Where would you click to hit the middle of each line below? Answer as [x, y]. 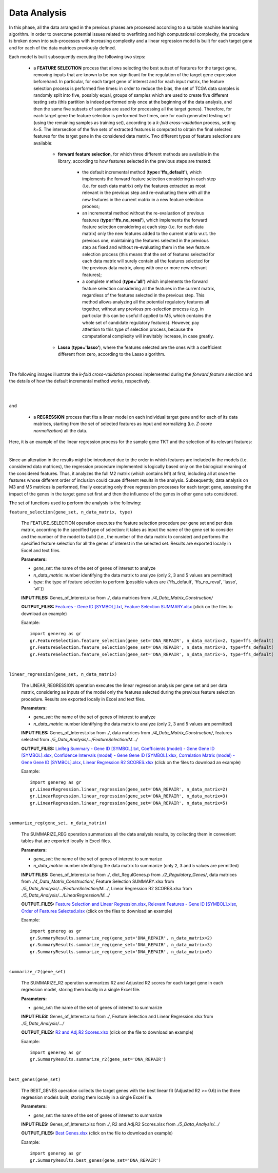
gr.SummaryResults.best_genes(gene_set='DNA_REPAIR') [95, 1160]
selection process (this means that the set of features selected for [149, 254]
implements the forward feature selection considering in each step [149, 179]
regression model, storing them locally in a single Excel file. [81, 990]
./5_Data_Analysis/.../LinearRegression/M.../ [65, 895]
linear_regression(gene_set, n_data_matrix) [63, 674]
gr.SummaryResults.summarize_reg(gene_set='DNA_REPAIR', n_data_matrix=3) [121, 945]
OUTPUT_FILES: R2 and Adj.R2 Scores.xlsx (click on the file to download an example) [107, 1032]
